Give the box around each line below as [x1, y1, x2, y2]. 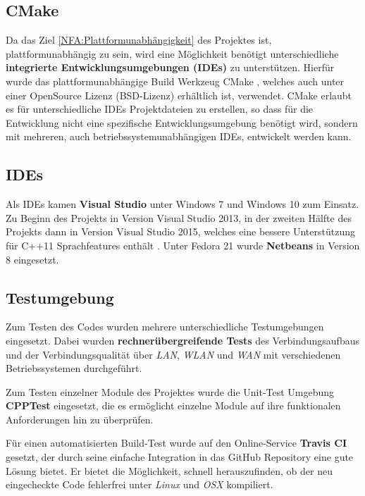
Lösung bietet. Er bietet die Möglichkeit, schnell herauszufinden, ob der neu [6, 463, 333, 478]
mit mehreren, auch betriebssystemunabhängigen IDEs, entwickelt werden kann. [6, 129, 352, 144]
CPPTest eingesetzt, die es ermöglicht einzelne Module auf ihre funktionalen [6, 398, 341, 413]
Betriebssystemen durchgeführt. [6, 361, 142, 376]
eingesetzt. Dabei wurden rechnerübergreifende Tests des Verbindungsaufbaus [6, 333, 359, 347]
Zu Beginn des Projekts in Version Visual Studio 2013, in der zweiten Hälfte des [6, 210, 352, 225]
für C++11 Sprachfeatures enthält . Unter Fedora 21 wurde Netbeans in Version [6, 237, 360, 252]
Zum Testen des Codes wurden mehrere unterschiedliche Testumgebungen [6, 319, 324, 334]
